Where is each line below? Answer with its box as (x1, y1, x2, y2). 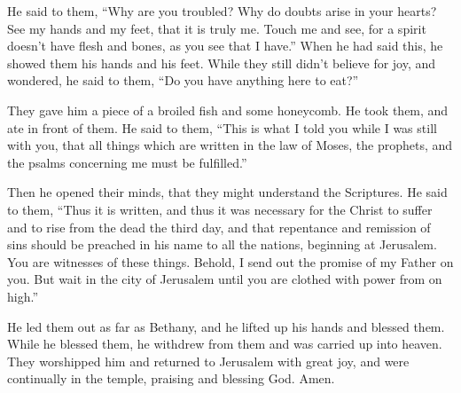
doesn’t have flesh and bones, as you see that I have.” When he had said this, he (7, 36, 443, 55)
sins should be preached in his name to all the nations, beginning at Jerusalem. (7, 235, 437, 254)
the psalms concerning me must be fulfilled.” (7, 153, 247, 171)
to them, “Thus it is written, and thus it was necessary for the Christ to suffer (7, 200, 433, 218)
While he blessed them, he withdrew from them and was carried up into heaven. (7, 334, 442, 353)
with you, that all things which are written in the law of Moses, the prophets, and (7, 136, 453, 154)
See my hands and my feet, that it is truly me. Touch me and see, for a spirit (7, 19, 426, 37)
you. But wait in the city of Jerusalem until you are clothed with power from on (7, 270, 442, 288)
